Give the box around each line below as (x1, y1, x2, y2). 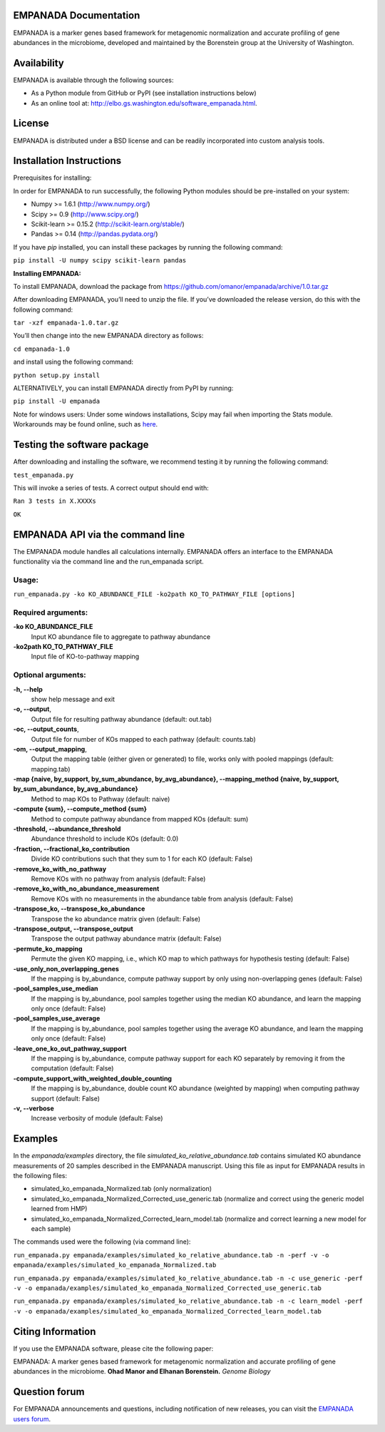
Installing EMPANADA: (13, 269, 81, 277)
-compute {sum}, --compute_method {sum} (13, 804, 148, 813)
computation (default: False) (31, 1064, 114, 1073)
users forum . (13, 1414, 51, 1423)
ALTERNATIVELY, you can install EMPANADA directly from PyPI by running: (13, 384, 234, 392)
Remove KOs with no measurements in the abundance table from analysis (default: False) (31, 894, 294, 903)
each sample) (31, 1224, 71, 1233)
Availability (13, 57, 64, 69)
